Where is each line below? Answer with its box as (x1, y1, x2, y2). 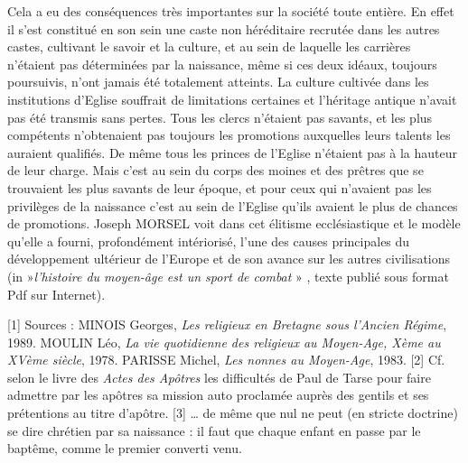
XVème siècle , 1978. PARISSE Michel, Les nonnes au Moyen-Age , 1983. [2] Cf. (7, 350, 445, 369)
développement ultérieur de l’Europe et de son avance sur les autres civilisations (7, 249, 451, 268)
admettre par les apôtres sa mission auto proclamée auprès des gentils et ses (7, 385, 429, 404)
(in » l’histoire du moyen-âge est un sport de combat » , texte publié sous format (7, 266, 449, 285)
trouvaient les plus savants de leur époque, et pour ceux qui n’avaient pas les (7, 178, 432, 197)
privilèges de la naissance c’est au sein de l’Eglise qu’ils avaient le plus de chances (7, 196, 458, 215)
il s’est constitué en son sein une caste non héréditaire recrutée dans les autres (7, 19, 440, 38)
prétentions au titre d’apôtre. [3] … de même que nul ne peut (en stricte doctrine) (7, 403, 458, 422)
